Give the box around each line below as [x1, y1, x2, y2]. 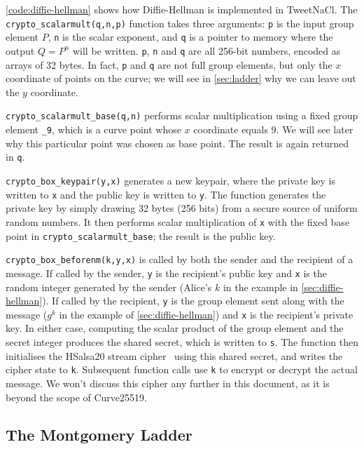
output [6, 43, 35, 58]
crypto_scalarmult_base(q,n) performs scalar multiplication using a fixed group [6, 108, 358, 123]
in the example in [223, 279, 298, 294]
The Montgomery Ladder [6, 424, 192, 445]
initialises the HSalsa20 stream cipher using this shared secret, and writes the [6, 348, 343, 363]
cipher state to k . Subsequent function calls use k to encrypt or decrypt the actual [6, 362, 358, 377]
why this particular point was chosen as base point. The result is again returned [6, 135, 349, 150]
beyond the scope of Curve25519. [6, 389, 147, 404]
